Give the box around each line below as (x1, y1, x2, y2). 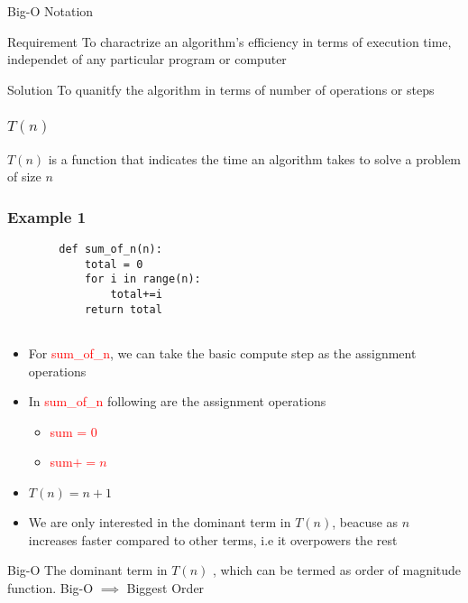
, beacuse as (332, 512, 399, 531)
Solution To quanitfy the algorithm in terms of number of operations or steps (7, 79, 435, 98)
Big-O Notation (7, 2, 94, 20)
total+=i (110, 288, 162, 301)
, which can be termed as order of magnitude (212, 561, 462, 580)
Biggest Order (126, 578, 205, 597)
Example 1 (7, 205, 87, 227)
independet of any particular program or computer (7, 50, 287, 69)
